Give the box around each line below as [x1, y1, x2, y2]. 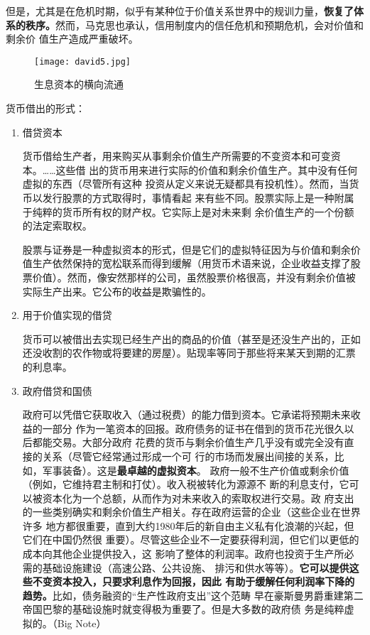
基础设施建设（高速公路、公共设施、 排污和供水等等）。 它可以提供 [42, 560, 349, 575]
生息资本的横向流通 [34, 77, 124, 92]
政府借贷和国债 [22, 383, 92, 398]
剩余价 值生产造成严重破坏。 [6, 31, 138, 46]
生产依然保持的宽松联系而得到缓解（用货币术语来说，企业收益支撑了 [32, 256, 351, 271]
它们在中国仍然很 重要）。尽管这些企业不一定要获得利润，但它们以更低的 [22, 532, 359, 547]
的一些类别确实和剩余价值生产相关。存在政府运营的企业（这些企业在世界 [22, 504, 361, 519]
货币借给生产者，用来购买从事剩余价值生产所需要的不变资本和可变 [22, 148, 331, 163]
